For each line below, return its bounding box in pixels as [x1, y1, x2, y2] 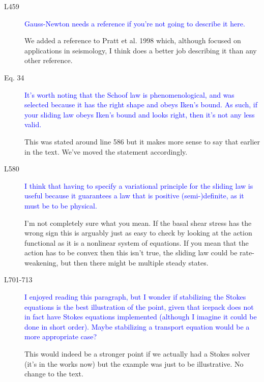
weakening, [24, 257, 58, 268]
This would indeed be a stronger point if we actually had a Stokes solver [24, 348, 250, 359]
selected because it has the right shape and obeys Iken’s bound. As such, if [24, 99, 257, 110]
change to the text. [24, 368, 83, 379]
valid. [24, 119, 42, 130]
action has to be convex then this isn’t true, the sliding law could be [24, 247, 238, 258]
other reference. [24, 55, 73, 66]
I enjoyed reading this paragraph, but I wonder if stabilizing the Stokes [24, 291, 246, 302]
